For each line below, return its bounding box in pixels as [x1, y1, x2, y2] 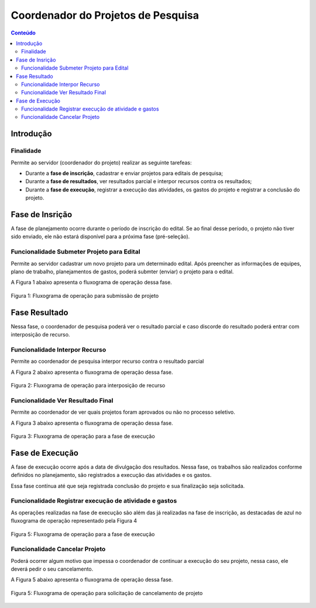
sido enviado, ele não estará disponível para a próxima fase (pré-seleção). [11, 233, 190, 240]
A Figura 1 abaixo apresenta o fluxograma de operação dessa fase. [11, 279, 172, 286]
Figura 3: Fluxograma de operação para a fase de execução [11, 432, 155, 439]
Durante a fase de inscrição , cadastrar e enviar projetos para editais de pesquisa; [25, 170, 224, 177]
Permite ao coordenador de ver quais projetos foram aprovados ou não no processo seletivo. [11, 408, 235, 415]
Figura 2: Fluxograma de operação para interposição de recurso [11, 382, 166, 389]
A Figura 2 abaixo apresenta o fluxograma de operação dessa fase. [11, 369, 173, 376]
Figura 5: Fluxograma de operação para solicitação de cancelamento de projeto [11, 589, 203, 596]
